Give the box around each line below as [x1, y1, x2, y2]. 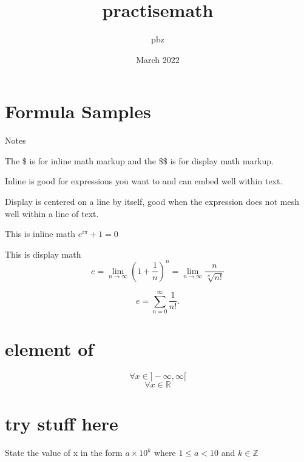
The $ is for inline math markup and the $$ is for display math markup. [5, 154, 274, 167]
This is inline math [5, 227, 76, 240]
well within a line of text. [5, 207, 99, 219]
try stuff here [5, 411, 118, 436]
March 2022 [136, 53, 180, 65]
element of [5, 336, 94, 361]
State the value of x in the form [5, 446, 123, 459]
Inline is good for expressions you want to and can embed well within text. [5, 175, 283, 187]
